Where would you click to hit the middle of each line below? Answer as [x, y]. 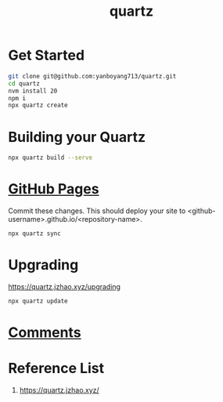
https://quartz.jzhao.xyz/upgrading [65, 286]
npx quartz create [38, 105]
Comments [45, 332]
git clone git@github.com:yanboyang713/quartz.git [92, 76]
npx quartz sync [34, 234]
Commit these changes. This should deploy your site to [97, 211]
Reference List [56, 369]
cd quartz [24, 83]
